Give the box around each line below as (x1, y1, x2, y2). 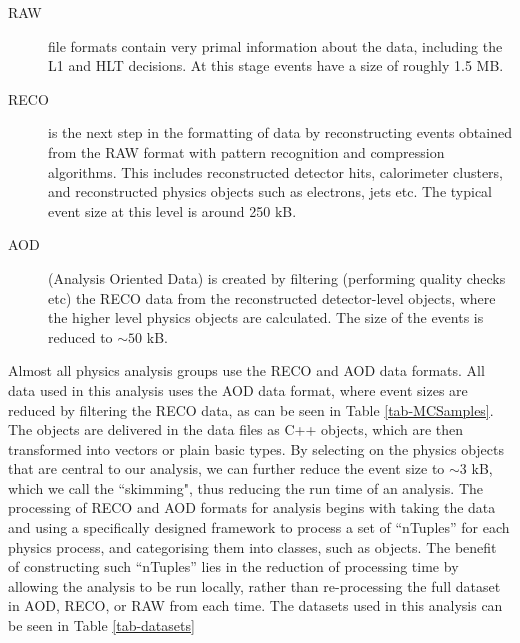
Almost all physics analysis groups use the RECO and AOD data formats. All (8, 360, 485, 381)
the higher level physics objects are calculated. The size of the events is (48, 307, 484, 328)
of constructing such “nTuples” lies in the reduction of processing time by (8, 556, 459, 577)
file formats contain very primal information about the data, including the (48, 35, 503, 56)
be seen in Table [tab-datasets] (8, 615, 195, 636)
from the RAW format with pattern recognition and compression (48, 141, 445, 162)
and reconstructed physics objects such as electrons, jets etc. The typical (48, 181, 493, 202)
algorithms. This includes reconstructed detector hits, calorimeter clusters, (48, 161, 504, 182)
